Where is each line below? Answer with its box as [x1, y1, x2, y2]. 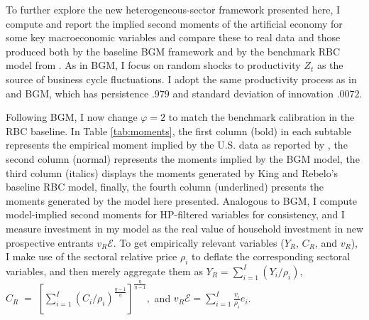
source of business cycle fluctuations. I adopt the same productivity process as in [6, 71, 357, 86]
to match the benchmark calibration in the [168, 110, 355, 124]
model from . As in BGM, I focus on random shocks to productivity [6, 58, 301, 73]
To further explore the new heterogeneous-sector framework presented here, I [6, 2, 341, 16]
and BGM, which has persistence [6, 85, 149, 100]
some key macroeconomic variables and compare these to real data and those [6, 30, 341, 45]
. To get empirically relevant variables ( [113, 235, 285, 250]
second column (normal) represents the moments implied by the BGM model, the [6, 151, 360, 166]
